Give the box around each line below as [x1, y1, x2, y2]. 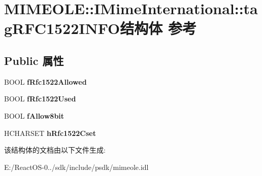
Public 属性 [4, 52, 64, 68]
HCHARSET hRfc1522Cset [4, 127, 96, 138]
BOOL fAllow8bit [4, 110, 64, 121]
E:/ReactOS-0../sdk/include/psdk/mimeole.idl [4, 161, 149, 172]
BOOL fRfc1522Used [4, 93, 76, 104]
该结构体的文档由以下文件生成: [4, 145, 106, 155]
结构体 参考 [120, 18, 197, 39]
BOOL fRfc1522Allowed [4, 76, 87, 87]
